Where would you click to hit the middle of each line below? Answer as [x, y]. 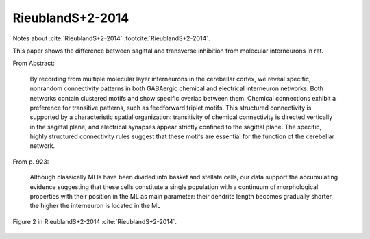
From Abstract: [34, 63]
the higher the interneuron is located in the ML [95, 206]
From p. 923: [31, 162]
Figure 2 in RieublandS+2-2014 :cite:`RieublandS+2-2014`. [95, 221]
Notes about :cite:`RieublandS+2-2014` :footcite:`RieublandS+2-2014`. [111, 38]
